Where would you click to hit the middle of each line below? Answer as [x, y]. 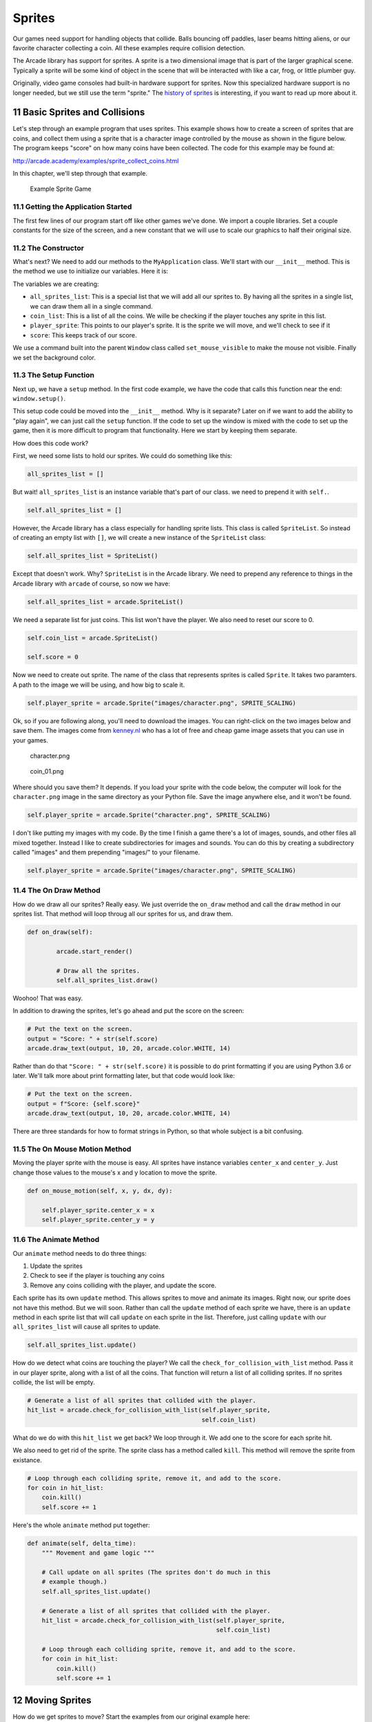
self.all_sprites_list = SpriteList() [93, 556]
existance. [28, 1460]
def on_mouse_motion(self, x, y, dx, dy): [100, 1191]
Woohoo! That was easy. [48, 998]
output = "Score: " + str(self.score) [93, 1039]
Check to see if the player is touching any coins [97, 1276]
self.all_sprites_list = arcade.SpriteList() [105, 602]
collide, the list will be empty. [54, 1382]
